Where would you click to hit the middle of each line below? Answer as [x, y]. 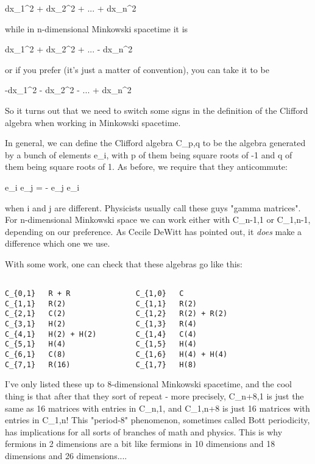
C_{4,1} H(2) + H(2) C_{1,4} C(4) [101, 334]
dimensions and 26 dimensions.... [66, 455]
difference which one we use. [58, 243]
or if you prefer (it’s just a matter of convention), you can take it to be [137, 69]
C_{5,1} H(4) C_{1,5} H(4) [101, 344]
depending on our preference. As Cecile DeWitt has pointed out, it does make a [154, 231]
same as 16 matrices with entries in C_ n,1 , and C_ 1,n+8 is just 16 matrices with [157, 408]
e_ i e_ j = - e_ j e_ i [42, 187]
